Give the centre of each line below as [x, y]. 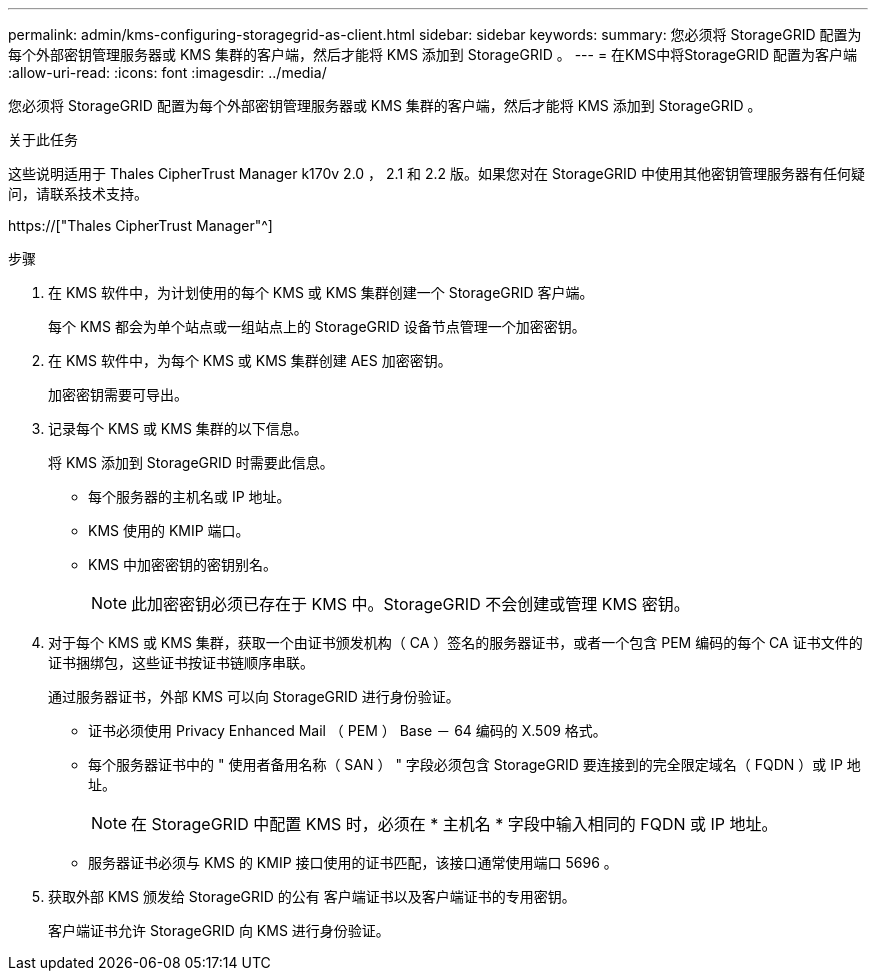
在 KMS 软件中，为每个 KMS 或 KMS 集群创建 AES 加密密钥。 [250, 360]
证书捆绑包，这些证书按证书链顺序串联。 [181, 662]
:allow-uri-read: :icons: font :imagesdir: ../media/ [167, 72]
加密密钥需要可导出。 [118, 394]
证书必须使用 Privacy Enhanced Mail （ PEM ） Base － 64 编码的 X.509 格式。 [347, 730]
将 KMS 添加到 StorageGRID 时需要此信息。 [191, 462]
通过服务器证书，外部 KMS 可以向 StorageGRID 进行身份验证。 [254, 696]
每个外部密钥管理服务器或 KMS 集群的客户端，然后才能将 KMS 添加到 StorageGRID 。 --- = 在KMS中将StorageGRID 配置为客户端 [433, 54]
